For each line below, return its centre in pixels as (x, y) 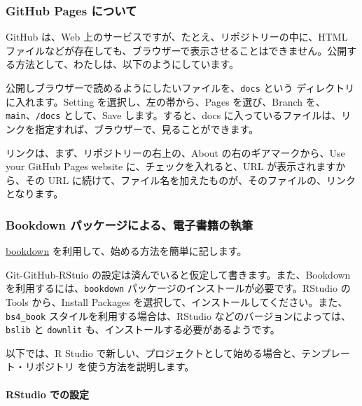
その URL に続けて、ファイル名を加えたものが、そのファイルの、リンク (190, 180)
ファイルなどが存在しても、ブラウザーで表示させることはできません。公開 (176, 50)
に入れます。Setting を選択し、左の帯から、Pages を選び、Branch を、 (166, 101)
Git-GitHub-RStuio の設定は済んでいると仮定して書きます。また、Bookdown (178, 274)
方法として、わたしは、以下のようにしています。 (127, 64)
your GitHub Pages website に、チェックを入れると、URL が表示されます (171, 166)
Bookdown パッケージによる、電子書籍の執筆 (130, 224)
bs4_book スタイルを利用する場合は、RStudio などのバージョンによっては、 (178, 315)
